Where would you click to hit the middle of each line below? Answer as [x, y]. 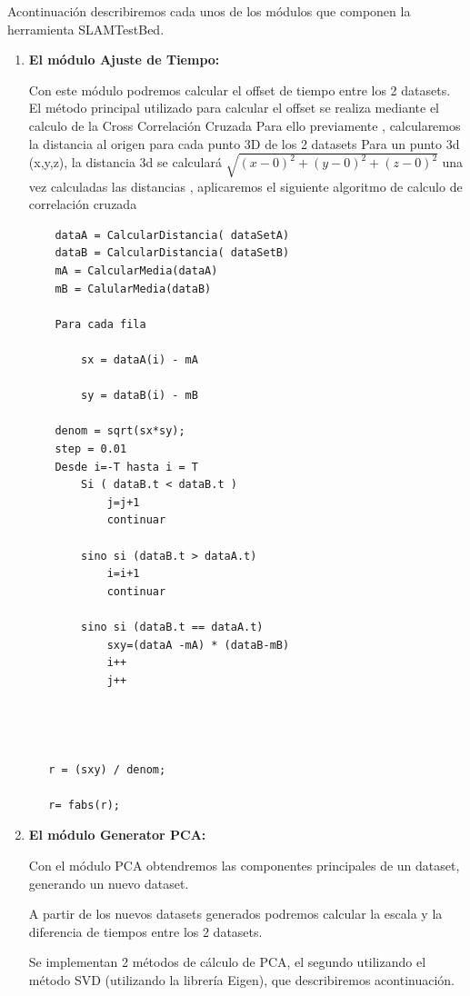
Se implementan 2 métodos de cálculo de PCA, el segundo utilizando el [227, 962]
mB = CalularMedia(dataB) [133, 289]
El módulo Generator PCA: [117, 835]
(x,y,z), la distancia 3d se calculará [125, 162]
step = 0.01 [91, 449]
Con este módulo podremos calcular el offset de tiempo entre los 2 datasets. [240, 90]
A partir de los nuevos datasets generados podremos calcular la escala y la [235, 914]
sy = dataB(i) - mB [140, 396]
